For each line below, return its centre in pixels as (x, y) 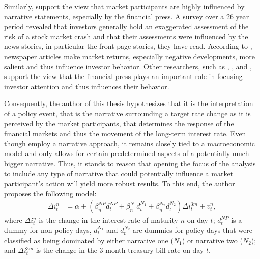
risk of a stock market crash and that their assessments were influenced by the (126, 36)
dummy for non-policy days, (48, 230)
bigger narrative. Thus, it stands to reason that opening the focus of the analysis (130, 163)
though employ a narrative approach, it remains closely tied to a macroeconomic (130, 143)
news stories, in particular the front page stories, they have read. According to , (128, 46)
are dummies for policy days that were (192, 230)
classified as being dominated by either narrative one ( (89, 240)
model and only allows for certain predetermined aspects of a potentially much (127, 153)
